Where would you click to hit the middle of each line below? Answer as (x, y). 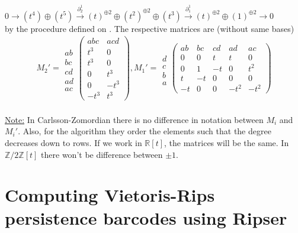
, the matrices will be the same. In (227, 142)
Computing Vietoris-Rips (110, 195)
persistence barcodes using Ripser (146, 218)
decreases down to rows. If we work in (73, 142)
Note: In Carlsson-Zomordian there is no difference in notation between (134, 119)
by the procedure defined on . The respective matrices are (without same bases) (150, 28)
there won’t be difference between (102, 154)
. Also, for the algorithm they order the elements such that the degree (145, 131)
